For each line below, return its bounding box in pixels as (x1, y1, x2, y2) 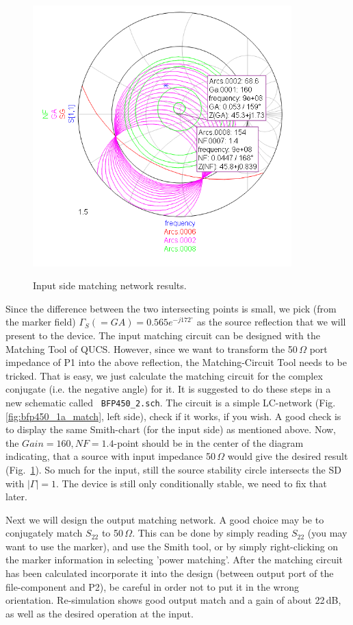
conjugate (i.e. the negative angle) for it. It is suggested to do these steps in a (5, 382, 331, 396)
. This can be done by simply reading (132, 526, 289, 540)
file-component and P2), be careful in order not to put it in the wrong (5, 579, 299, 593)
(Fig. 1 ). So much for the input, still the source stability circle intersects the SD (5, 462, 341, 476)
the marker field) (5, 315, 76, 329)
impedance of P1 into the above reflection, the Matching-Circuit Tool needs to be (5, 355, 347, 369)
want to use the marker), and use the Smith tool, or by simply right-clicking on (5, 539, 339, 553)
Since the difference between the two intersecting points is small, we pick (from (5, 301, 337, 315)
